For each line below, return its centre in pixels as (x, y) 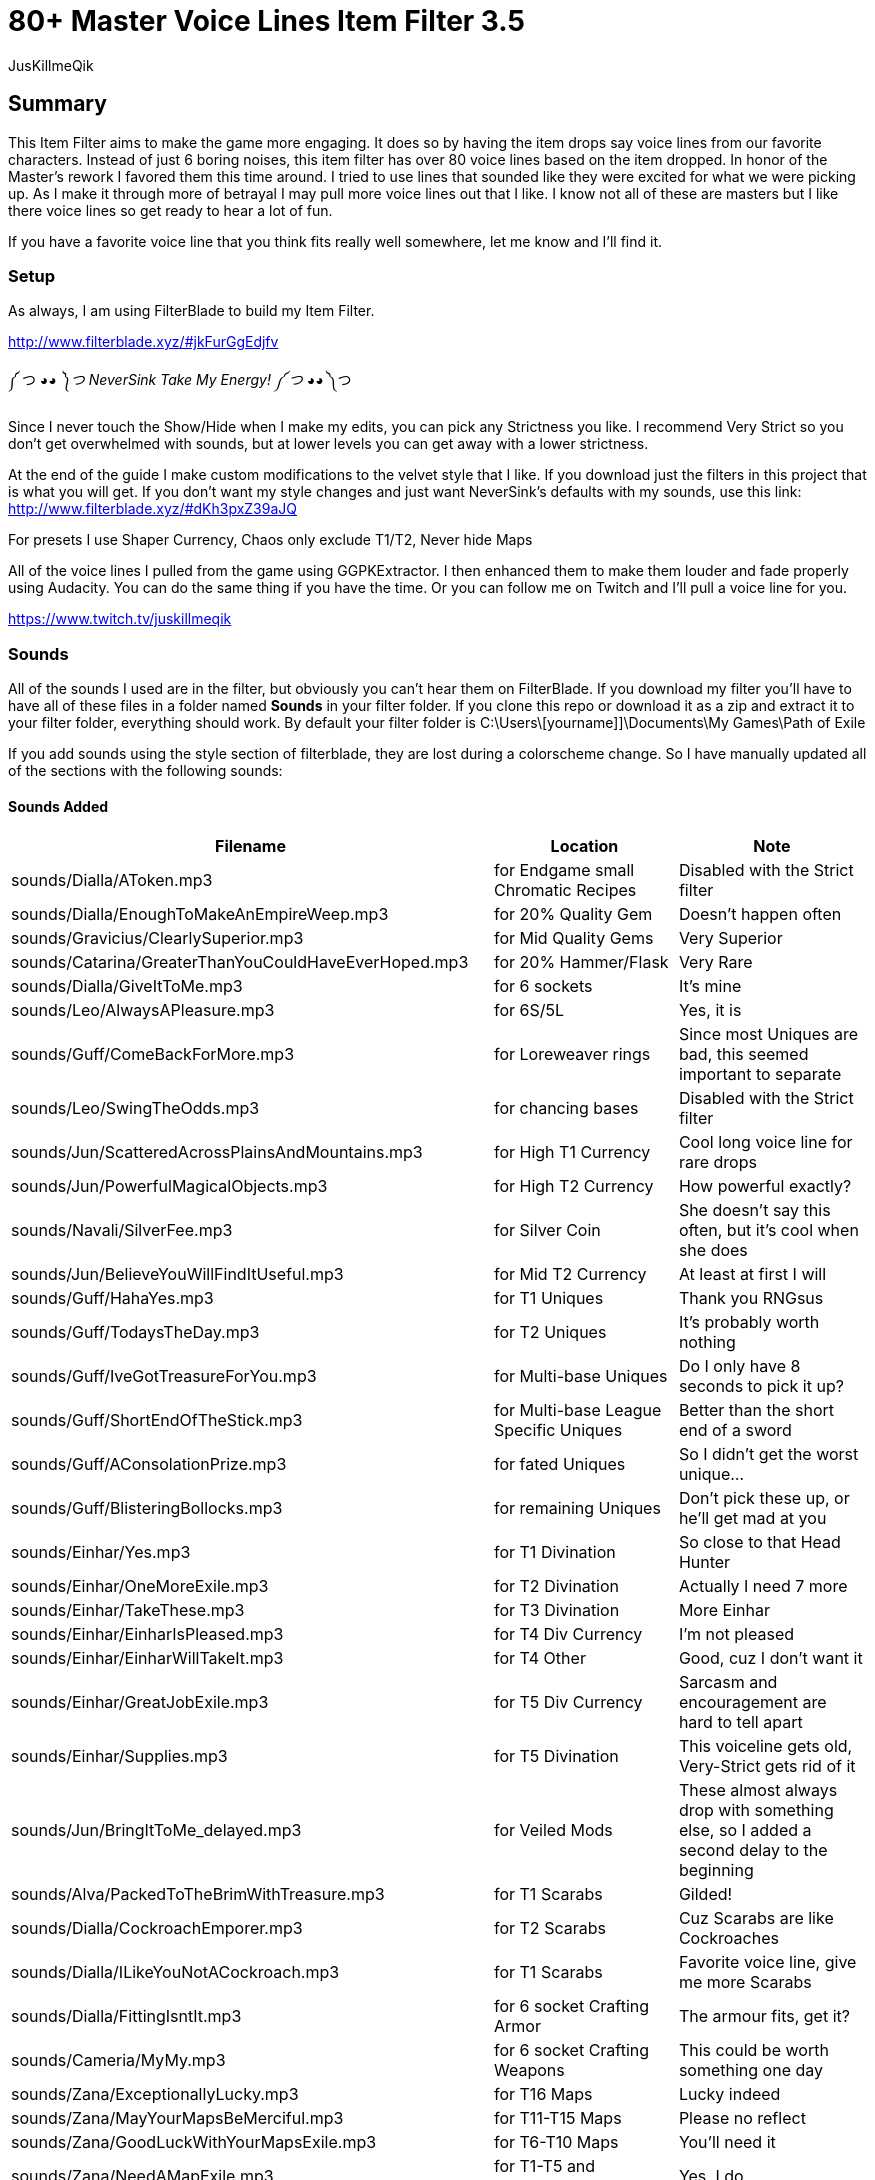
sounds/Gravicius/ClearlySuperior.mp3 (157, 938)
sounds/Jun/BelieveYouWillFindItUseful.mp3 (177, 1274)
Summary (57, 104)
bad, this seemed (743, 1054)
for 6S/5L (529, 1010)
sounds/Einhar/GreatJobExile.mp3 (140, 1702)
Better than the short (756, 1410)
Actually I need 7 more (763, 1586)
